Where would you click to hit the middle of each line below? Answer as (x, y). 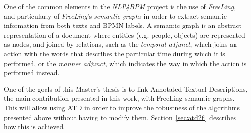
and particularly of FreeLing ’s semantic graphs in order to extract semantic (115, 16)
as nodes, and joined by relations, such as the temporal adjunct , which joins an (121, 44)
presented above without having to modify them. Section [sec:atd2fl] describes (120, 117)
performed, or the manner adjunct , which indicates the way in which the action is (125, 63)
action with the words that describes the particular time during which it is (115, 53)
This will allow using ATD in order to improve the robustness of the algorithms (122, 107)
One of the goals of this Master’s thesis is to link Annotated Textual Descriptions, (126, 88)
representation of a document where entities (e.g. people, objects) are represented (125, 34)
